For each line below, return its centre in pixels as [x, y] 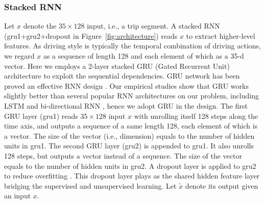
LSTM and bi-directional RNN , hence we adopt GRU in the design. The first [126, 105]
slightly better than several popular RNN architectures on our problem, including [131, 96]
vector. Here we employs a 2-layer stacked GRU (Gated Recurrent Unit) [117, 66]
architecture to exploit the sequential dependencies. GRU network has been [122, 76]
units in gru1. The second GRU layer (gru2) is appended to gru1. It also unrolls [129, 146]
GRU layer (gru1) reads [41, 116]
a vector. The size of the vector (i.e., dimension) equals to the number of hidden [129, 135]
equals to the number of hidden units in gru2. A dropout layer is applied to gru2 [130, 165]
